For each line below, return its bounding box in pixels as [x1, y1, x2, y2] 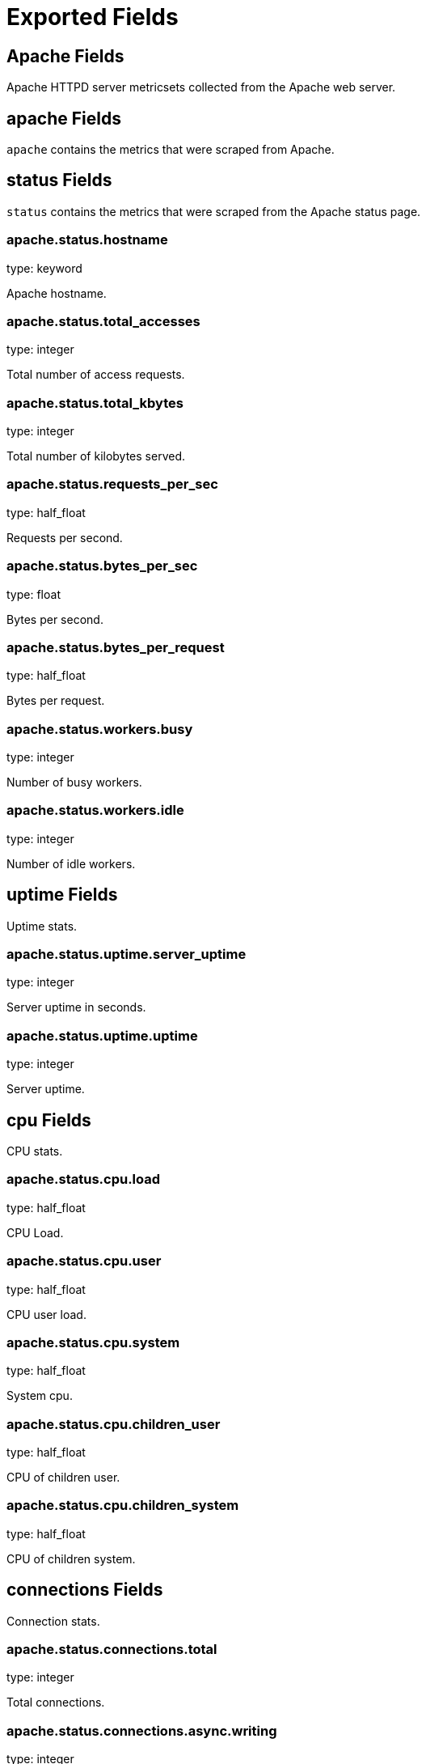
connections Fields [6, 1580, 163, 1601]
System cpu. [6, 1389, 73, 1403]
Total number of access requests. [6, 367, 185, 382]
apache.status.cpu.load [6, 1171, 161, 1188]
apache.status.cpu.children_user [6, 1415, 221, 1432]
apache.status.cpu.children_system [6, 1497, 239, 1514]
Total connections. [6, 1695, 105, 1710]
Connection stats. [6, 1613, 100, 1628]
